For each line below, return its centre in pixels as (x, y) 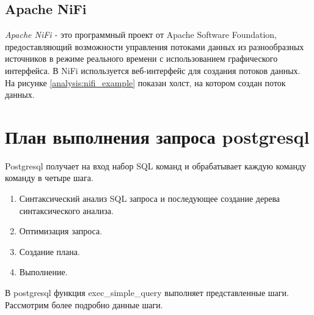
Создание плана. (49, 251)
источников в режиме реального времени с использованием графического (141, 58)
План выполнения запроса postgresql (157, 136)
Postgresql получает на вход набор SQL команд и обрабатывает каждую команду (156, 165)
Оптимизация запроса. (61, 231)
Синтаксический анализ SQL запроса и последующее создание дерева (150, 198)
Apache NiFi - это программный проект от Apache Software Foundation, (141, 35)
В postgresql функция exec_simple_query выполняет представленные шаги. (147, 293)
